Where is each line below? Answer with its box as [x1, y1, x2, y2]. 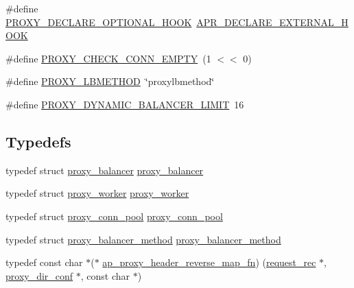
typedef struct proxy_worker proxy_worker [5, 186, 189, 200]
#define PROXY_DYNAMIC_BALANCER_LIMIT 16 [5, 97, 244, 111]
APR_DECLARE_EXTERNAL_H [196, 14, 349, 29]
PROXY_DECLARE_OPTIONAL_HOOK [5, 14, 192, 29]
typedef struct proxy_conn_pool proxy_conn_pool [5, 208, 223, 223]
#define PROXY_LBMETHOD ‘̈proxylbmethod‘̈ [5, 74, 215, 88]
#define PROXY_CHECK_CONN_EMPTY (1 [5, 51, 211, 65]
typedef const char [5, 255, 83, 269]
